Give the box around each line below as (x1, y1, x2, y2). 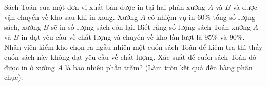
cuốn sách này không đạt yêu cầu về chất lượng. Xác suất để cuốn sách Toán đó (4, 51, 256, 62)
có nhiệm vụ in (148, 11, 195, 22)
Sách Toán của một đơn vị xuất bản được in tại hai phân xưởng (4, 2, 206, 12)
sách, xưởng (4, 21, 41, 32)
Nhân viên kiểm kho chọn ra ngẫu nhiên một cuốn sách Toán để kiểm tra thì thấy (4, 41, 263, 52)
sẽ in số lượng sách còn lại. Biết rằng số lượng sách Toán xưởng (51, 21, 251, 32)
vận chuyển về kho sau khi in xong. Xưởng (4, 11, 138, 22)
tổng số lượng (213, 11, 256, 22)
